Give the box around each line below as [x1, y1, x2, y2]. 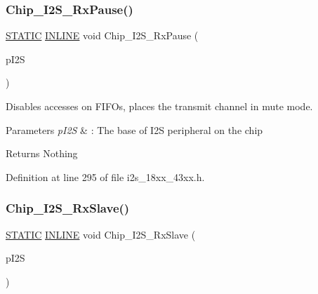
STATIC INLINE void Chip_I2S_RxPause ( [6, 28, 199, 43]
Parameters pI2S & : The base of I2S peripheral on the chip [6, 122, 263, 137]
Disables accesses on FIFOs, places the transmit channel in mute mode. [6, 99, 313, 113]
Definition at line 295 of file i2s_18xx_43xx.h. [6, 169, 205, 184]
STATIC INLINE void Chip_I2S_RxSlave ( [6, 227, 196, 241]
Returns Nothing [6, 146, 78, 161]
